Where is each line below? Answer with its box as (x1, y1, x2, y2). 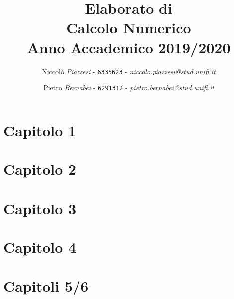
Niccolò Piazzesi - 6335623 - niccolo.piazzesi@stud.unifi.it (42, 66, 216, 76)
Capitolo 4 (3, 236, 77, 257)
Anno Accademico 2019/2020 (27, 37, 231, 57)
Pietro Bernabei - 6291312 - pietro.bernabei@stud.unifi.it (43, 82, 214, 93)
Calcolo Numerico (66, 17, 191, 38)
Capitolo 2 (3, 159, 77, 179)
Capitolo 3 (3, 198, 77, 218)
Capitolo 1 (3, 120, 77, 140)
